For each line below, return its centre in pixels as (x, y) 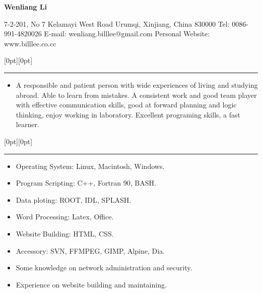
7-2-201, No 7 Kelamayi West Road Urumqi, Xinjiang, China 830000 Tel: (117, 23)
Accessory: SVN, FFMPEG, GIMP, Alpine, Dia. (90, 250)
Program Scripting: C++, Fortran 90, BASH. (86, 183)
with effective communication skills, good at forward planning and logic (126, 105)
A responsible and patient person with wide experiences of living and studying (137, 84)
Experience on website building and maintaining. (91, 284)
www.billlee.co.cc (30, 43)
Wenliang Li (25, 7)
